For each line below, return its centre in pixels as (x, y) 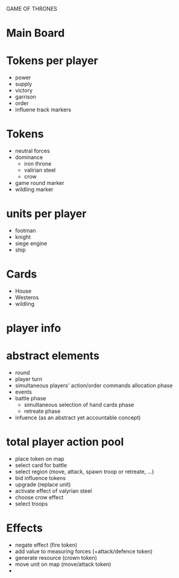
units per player (46, 214)
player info (34, 328)
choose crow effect (39, 497)
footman (25, 230)
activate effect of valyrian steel (53, 491)
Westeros (27, 297)
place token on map (39, 459)
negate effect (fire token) (46, 545)
